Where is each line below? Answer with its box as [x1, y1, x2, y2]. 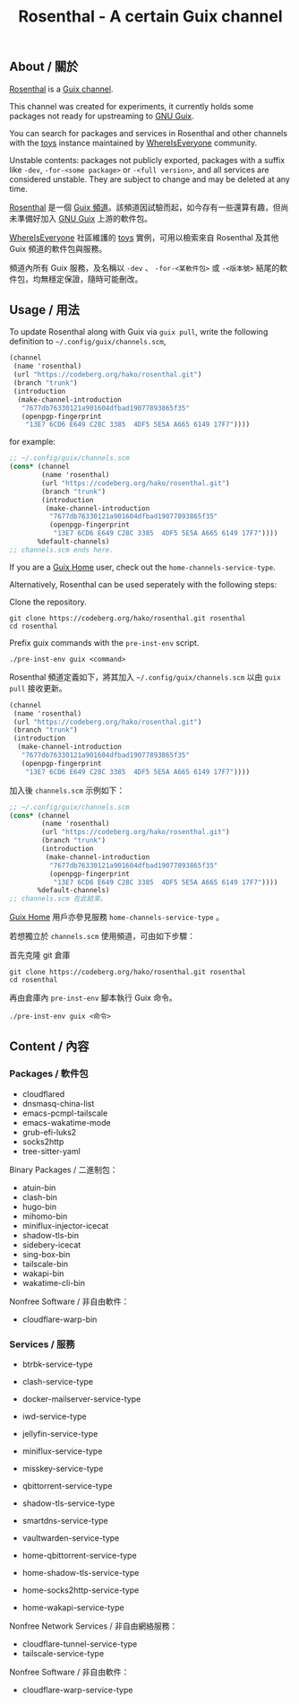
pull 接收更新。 [9, 682, 67, 693]
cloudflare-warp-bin [21, 1314, 98, 1325]
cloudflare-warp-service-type [21, 1684, 133, 1696]
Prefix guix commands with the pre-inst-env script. [9, 637, 200, 648]
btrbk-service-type [21, 1359, 93, 1369]
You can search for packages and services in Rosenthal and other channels [9, 127, 288, 138]
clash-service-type [21, 1377, 94, 1387]
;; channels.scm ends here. [9, 545, 115, 554]
